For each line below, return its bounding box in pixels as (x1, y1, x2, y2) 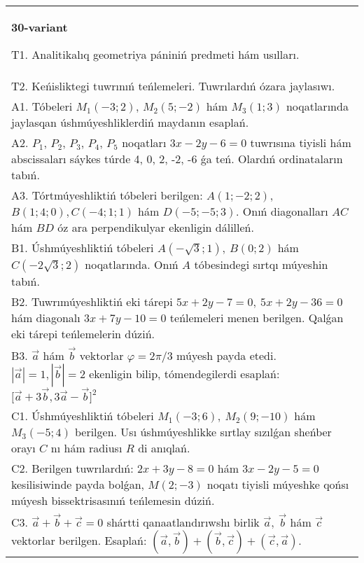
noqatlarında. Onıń (85, 256, 178, 272)
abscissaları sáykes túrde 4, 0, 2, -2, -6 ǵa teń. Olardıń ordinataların (11, 151, 343, 167)
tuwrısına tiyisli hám (250, 134, 351, 151)
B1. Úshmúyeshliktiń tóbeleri (11, 239, 154, 256)
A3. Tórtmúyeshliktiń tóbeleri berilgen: (11, 187, 203, 203)
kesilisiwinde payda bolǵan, (11, 476, 144, 493)
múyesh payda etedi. (176, 347, 276, 363)
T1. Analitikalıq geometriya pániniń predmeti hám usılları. (11, 46, 300, 62)
